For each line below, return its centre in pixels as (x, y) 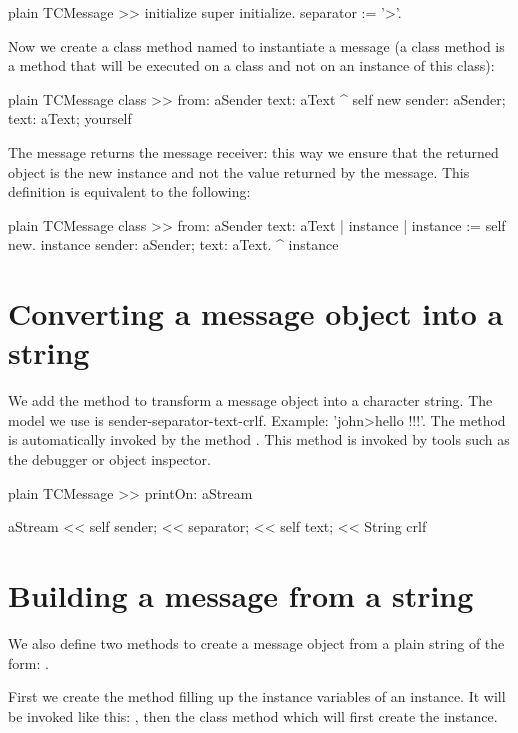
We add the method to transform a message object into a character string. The (250, 400)
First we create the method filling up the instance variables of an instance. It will (257, 696)
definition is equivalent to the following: (129, 191)
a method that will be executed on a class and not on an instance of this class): (251, 65)
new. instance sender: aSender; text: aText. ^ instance (173, 244)
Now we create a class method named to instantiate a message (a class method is (256, 45)
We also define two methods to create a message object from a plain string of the (256, 642)
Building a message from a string (241, 595)
